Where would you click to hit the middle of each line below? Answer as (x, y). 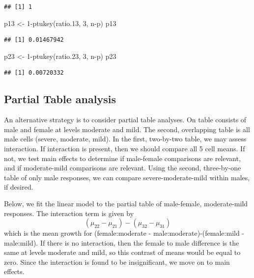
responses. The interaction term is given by (69, 213)
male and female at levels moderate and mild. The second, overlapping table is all (127, 129)
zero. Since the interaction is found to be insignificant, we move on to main (117, 262)
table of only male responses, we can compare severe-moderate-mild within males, (127, 177)
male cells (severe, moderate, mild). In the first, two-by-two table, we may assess (125, 139)
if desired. (19, 187)
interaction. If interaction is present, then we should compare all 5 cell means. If (125, 148)
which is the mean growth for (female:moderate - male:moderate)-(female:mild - (124, 233)
